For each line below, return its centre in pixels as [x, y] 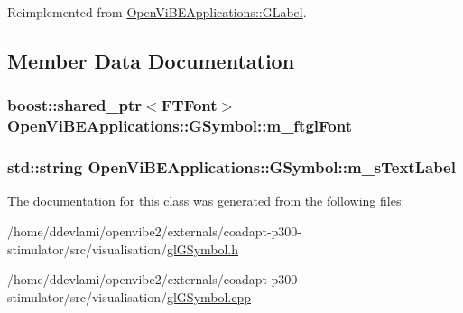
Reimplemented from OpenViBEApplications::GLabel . [157, 12]
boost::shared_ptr [75, 105]
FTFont [189, 105]
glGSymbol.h [203, 249]
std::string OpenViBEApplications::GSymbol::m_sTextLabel [231, 167]
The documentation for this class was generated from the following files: [206, 201]
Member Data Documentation [151, 60]
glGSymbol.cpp [209, 296]
